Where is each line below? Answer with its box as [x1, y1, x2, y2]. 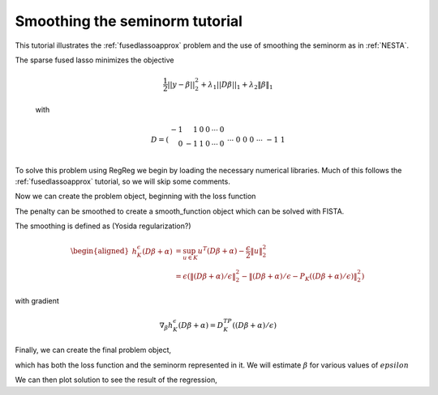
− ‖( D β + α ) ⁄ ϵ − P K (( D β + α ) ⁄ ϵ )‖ [241, 271, 358, 282]
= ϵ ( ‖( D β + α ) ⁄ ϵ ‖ [175, 271, 236, 281]
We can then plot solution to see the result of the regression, [15, 375, 218, 384]
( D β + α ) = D [178, 321, 224, 329]
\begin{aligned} [70, 247, 130, 256]
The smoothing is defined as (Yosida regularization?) [15, 221, 191, 231]
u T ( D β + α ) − [197, 245, 245, 256]
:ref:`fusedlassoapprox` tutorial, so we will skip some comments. [15, 176, 230, 186]
